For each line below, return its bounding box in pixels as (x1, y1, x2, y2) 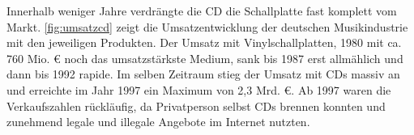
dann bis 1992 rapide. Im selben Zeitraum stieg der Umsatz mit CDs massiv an (6, 65, 400, 82)
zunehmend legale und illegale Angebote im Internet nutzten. (6, 113, 310, 130)
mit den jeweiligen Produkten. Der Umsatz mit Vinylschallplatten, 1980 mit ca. (6, 34, 402, 51)
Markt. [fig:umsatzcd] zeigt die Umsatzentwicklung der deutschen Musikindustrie (6, 18, 408, 35)
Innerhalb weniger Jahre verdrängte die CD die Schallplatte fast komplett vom (6, 2, 397, 19)
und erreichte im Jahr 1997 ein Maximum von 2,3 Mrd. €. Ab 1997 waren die (6, 81, 391, 98)
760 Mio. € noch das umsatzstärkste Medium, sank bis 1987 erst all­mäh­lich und (6, 49, 403, 66)
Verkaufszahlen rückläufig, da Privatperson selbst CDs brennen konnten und (6, 97, 386, 114)
